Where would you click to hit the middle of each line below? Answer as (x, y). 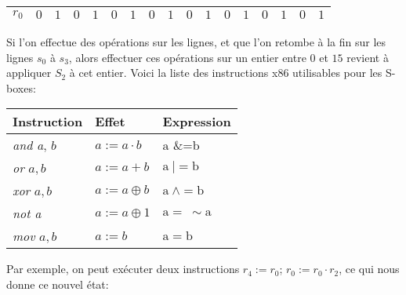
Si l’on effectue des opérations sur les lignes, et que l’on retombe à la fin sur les (196, 42)
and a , (30, 145)
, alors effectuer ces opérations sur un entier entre (187, 57)
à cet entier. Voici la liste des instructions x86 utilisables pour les (226, 73)
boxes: (21, 87)
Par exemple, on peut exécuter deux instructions (123, 269)
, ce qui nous (369, 269)
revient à (368, 57)
